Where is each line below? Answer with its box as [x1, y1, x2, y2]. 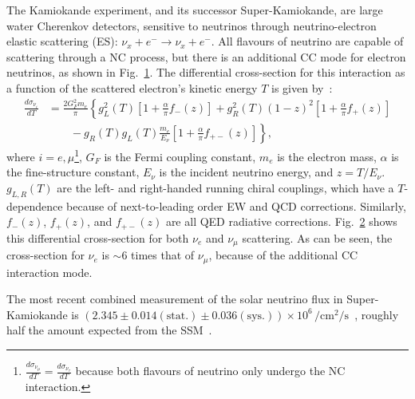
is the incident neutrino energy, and [159, 164, 334, 180]
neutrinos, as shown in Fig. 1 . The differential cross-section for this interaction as [6, 64, 405, 81]
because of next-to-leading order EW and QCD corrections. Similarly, [66, 197, 406, 214]
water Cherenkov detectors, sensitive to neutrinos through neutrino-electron [6, 17, 377, 34]
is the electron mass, [277, 148, 377, 164]
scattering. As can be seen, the [242, 229, 393, 246]
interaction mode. [6, 263, 93, 280]
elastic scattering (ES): [6, 33, 118, 49]
